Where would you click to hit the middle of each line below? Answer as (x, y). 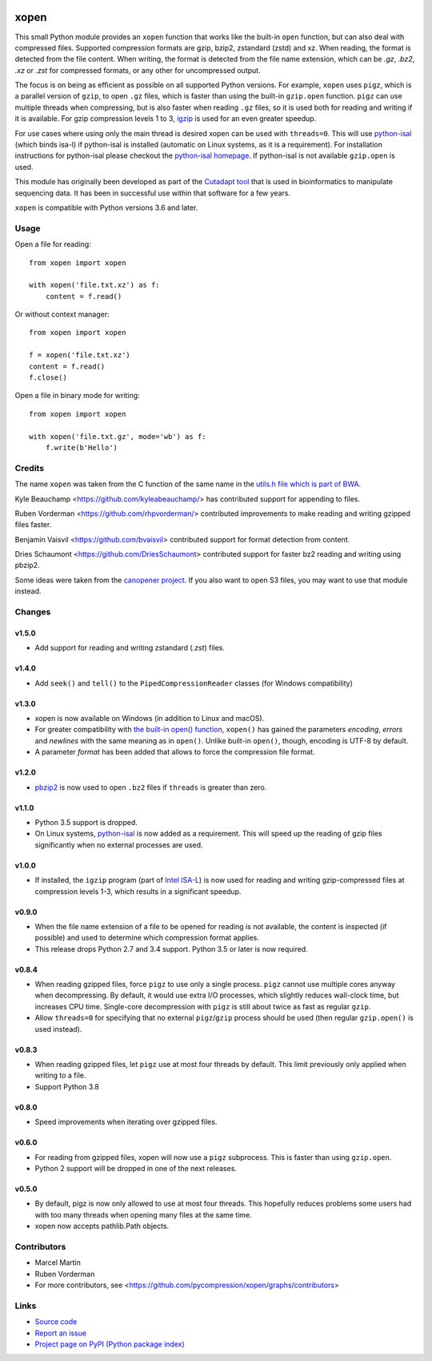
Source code (56, 1322)
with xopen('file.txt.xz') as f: (94, 285)
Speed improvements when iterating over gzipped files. (126, 1122)
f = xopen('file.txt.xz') (80, 355)
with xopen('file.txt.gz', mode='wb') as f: (118, 436)
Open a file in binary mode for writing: (77, 396)
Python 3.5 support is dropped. (86, 822)
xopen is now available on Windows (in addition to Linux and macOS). (150, 718)
